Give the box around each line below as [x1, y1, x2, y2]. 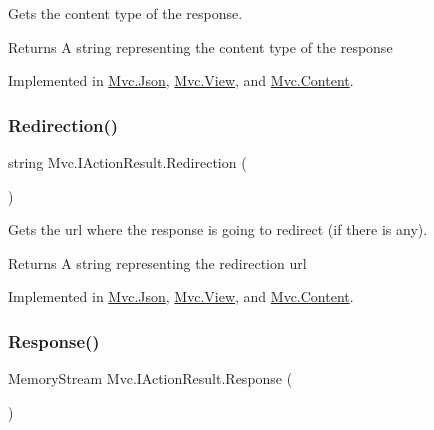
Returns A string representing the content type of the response [8, 36, 393, 57]
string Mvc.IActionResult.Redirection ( [8, 152, 247, 172]
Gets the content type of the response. [8, 3, 243, 23]
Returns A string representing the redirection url [8, 252, 307, 273]
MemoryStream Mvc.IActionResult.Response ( [8, 368, 293, 389]
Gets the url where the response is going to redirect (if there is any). [8, 219, 428, 240]
